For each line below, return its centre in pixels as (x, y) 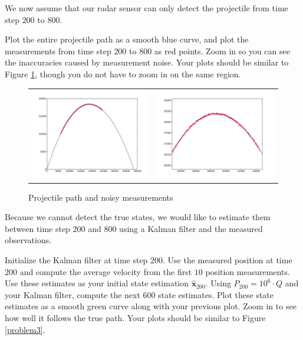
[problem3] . (25, 329)
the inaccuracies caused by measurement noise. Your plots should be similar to (147, 62)
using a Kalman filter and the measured (191, 228)
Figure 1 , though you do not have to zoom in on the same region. (123, 73)
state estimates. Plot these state (216, 294)
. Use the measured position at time (228, 260)
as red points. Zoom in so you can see (222, 50)
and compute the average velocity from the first (106, 271)
